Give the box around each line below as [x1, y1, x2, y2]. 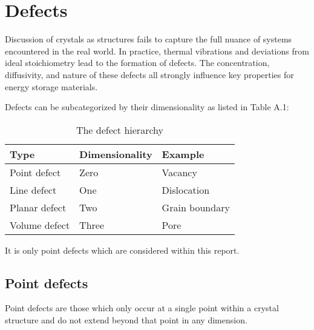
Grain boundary [162, 200, 230, 214]
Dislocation [162, 182, 210, 197]
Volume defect [10, 217, 70, 232]
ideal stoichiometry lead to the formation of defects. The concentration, [5, 56, 270, 69]
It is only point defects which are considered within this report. [5, 243, 240, 256]
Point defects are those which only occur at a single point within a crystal [5, 302, 279, 314]
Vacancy [162, 165, 197, 179]
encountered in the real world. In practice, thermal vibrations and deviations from [5, 44, 309, 57]
